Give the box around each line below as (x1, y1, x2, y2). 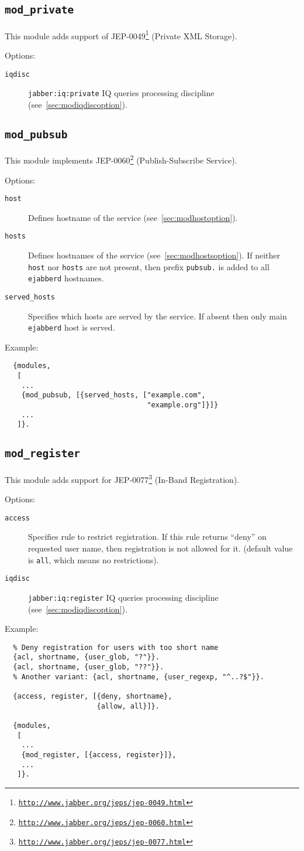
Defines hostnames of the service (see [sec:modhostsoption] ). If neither (28, 249, 280, 261)
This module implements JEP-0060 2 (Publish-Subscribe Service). (5, 152, 237, 166)
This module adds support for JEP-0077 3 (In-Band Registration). (5, 471, 240, 485)
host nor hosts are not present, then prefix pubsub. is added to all (28, 260, 270, 273)
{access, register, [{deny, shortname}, (13, 692, 172, 700)
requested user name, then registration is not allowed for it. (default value (28, 542, 293, 554)
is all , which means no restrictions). (28, 553, 159, 566)
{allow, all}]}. (96, 702, 160, 710)
